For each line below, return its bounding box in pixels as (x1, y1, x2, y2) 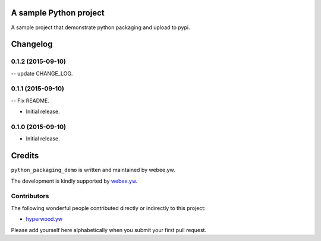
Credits (11, 151, 39, 161)
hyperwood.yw (26, 215, 62, 223)
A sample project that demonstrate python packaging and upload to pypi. (11, 24, 190, 31)
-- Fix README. (11, 97, 50, 104)
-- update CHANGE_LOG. (11, 70, 73, 77)
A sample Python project (11, 8, 105, 18)
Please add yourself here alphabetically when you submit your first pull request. (11, 226, 207, 233)
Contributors (11, 192, 49, 201)
